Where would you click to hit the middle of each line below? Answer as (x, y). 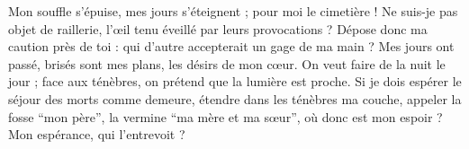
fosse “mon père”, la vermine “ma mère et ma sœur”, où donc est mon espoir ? (225, 116)
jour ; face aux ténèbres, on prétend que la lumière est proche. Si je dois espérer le (235, 81)
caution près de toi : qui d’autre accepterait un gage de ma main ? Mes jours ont (231, 46)
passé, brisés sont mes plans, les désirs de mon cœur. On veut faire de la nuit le (227, 63)
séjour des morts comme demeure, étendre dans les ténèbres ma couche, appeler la (235, 98)
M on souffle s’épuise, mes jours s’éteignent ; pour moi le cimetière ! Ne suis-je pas (233, 11)
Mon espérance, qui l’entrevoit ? (97, 134)
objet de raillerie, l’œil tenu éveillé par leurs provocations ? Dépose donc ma (218, 28)
